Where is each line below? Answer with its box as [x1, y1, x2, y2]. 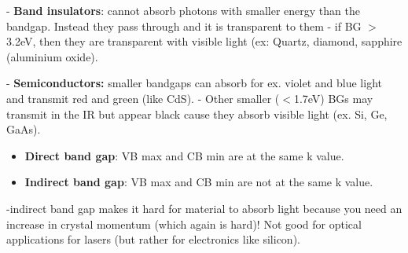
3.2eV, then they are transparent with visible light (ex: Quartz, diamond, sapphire [6, 33, 402, 49]
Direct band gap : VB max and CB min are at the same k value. [24, 147, 344, 163]
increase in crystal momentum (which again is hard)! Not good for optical [6, 215, 362, 232]
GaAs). [6, 121, 41, 137]
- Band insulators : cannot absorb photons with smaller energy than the [6, 2, 360, 18]
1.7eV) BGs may [293, 90, 373, 106]
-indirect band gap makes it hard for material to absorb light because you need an [6, 200, 402, 216]
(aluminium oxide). [6, 48, 98, 64]
